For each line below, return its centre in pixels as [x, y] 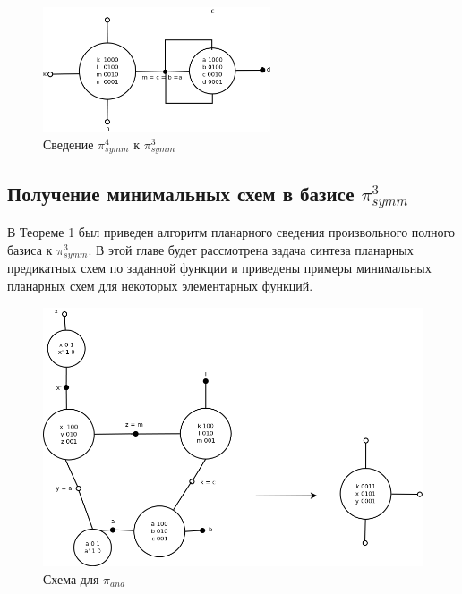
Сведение [68, 144]
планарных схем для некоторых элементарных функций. [160, 285]
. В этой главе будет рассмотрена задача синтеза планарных [251, 249]
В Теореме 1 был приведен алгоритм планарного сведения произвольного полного [231, 232]
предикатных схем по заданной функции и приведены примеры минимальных [219, 268]
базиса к [30, 249]
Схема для [71, 578]
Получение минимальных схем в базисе [181, 193]
